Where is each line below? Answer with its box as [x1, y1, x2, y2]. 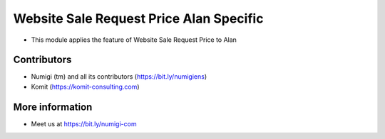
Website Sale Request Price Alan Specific [13, 11, 264, 26]
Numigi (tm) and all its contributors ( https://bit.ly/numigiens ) [31, 72, 207, 81]
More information [13, 101, 93, 113]
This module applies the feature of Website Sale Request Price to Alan [31, 35, 237, 44]
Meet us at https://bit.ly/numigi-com [31, 119, 137, 128]
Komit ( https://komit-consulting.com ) [31, 82, 140, 91]
